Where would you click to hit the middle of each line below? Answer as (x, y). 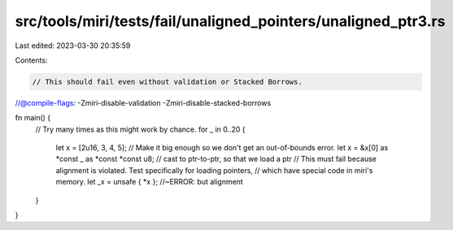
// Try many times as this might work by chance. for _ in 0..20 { (140, 129)
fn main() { (33, 118)
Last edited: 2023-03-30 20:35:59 (73, 46)
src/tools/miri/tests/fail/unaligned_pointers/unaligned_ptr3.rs (230, 21)
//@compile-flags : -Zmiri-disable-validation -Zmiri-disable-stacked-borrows (143, 102)
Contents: (31, 60)
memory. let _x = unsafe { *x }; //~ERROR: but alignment (149, 182)
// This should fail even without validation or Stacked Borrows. (167, 82)
